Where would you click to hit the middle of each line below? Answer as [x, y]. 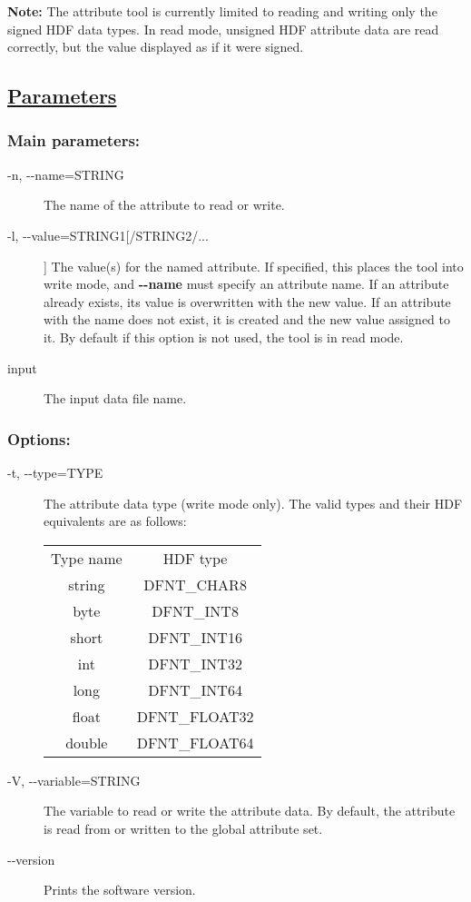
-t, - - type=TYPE [55, 472]
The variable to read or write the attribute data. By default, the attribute [250, 811]
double [87, 742]
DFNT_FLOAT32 [195, 716]
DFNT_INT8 [195, 610]
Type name [87, 558]
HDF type [195, 558]
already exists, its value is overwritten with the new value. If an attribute [247, 301]
